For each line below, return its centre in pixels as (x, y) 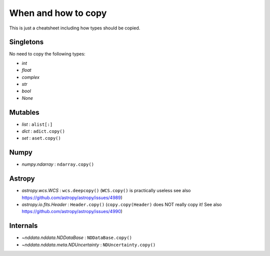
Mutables (24, 112)
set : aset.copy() (41, 138)
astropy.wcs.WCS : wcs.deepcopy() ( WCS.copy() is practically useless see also (106, 191)
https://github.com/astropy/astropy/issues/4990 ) (72, 212)
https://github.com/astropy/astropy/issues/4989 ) (72, 198)
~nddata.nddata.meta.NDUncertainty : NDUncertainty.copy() (89, 245)
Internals (23, 226)
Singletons (26, 42)
